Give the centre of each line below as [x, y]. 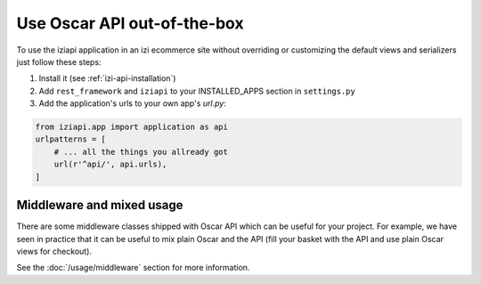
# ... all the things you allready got [141, 152]
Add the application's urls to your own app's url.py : [132, 103]
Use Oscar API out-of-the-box [130, 23]
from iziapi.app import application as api [132, 127]
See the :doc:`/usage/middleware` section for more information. [133, 268]
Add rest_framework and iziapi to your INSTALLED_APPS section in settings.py [197, 91]
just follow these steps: [59, 61]
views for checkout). [54, 251]
